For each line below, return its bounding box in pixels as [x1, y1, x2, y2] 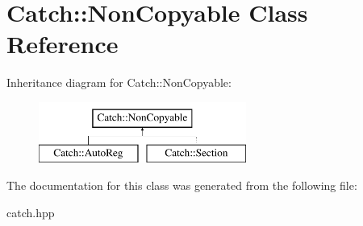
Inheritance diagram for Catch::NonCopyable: [6, 74, 232, 91]
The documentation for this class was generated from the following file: [6, 177, 357, 194]
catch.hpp [6, 203, 55, 220]
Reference [6, 27, 119, 60]
